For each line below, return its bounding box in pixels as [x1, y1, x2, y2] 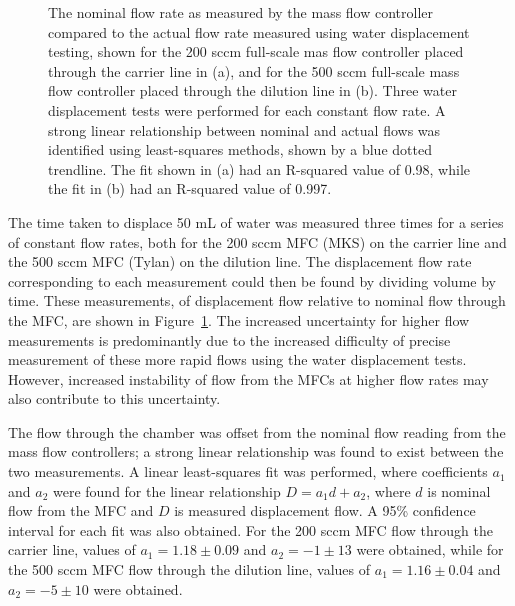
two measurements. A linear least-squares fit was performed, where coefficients [8, 461, 488, 482]
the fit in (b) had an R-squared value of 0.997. [48, 178, 332, 199]
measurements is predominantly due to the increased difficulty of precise [8, 329, 451, 350]
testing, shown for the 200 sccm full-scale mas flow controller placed [48, 41, 464, 62]
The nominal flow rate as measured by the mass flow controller [48, 2, 434, 22]
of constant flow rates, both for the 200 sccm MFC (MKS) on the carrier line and [8, 231, 507, 252]
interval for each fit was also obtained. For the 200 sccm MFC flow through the [8, 519, 493, 540]
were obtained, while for [356, 539, 504, 560]
